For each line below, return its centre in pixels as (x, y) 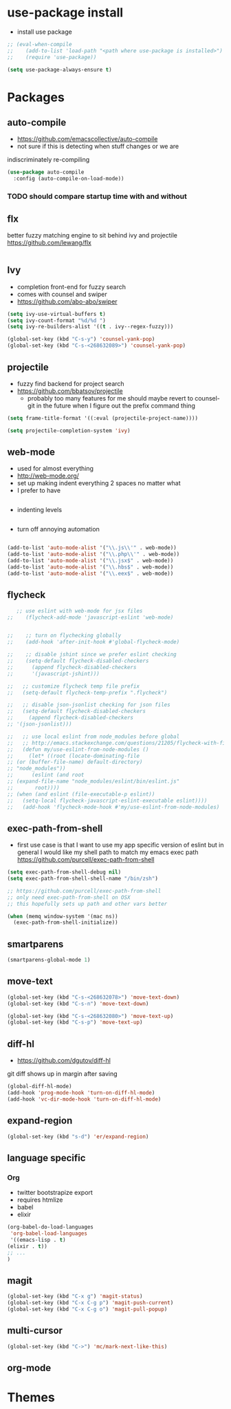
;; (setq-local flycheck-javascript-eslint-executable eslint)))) (107, 801)
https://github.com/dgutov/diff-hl (64, 1061)
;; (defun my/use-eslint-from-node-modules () (78, 749)
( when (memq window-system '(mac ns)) (63, 916)
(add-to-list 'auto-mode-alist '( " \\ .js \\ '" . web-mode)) (92, 548)
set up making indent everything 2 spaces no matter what (99, 483)
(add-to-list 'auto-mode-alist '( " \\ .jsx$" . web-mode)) (90, 561)
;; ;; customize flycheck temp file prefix (73, 686)
